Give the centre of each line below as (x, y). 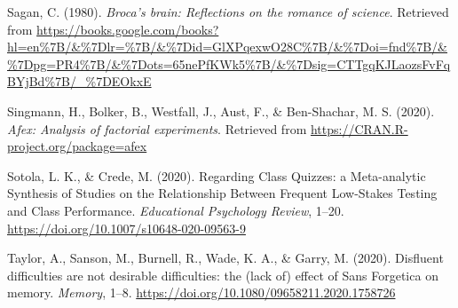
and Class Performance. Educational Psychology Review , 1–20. (176, 210)
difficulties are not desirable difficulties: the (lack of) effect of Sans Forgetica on (223, 275)
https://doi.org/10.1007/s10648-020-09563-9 (126, 228)
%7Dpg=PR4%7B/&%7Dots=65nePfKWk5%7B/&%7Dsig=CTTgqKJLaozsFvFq (229, 63)
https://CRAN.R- (359, 128)
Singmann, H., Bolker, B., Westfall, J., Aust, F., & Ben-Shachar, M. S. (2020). (221, 111)
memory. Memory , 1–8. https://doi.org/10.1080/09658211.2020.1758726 (201, 292)
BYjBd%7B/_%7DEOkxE (79, 81)
